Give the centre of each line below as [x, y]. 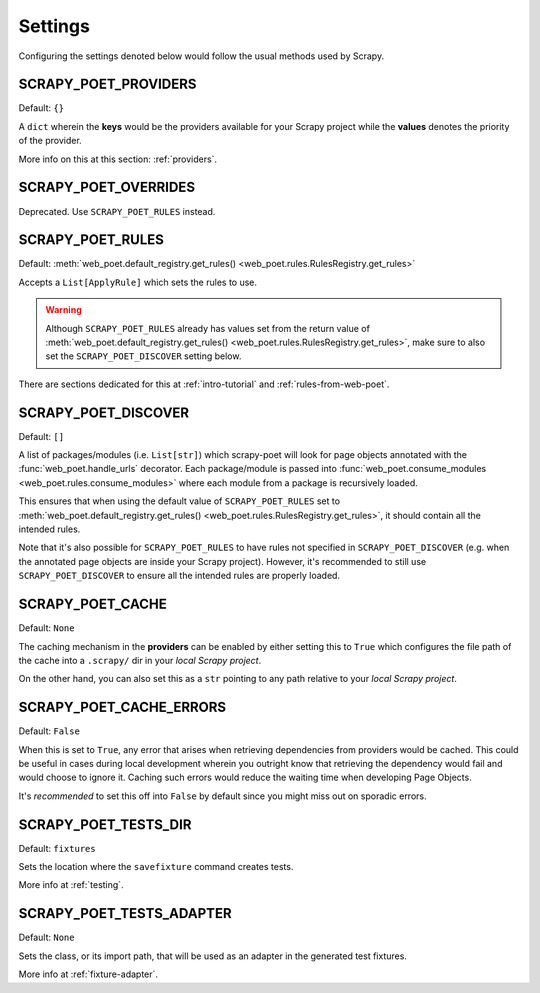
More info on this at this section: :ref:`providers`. [118, 159]
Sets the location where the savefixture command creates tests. [156, 867]
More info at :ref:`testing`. [71, 885]
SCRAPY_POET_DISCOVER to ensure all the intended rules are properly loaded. [179, 576]
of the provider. [50, 141]
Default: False [49, 731]
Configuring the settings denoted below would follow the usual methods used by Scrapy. [201, 56]
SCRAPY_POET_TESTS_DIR [105, 824]
